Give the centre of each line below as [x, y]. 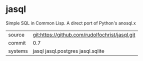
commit [17, 42]
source [16, 34]
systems [18, 51]
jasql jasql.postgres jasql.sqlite [68, 51]
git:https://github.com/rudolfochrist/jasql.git [84, 34]
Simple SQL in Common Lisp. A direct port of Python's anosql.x [71, 23]
